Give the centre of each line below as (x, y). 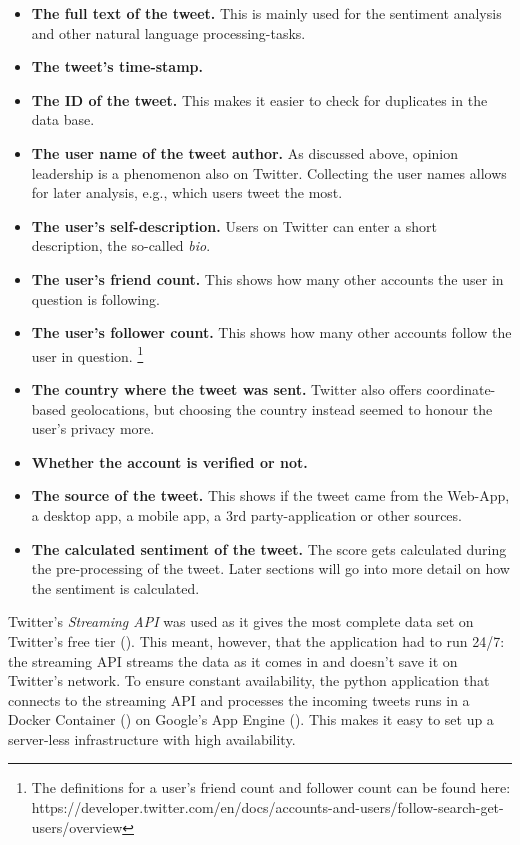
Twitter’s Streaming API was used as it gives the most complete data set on (241, 621)
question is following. (95, 298)
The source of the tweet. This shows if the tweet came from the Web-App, (270, 495)
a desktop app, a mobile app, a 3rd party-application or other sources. (246, 514)
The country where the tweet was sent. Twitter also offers (226, 388)
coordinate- (461, 388)
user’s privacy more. (93, 428)
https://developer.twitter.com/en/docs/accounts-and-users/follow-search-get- (267, 807)
